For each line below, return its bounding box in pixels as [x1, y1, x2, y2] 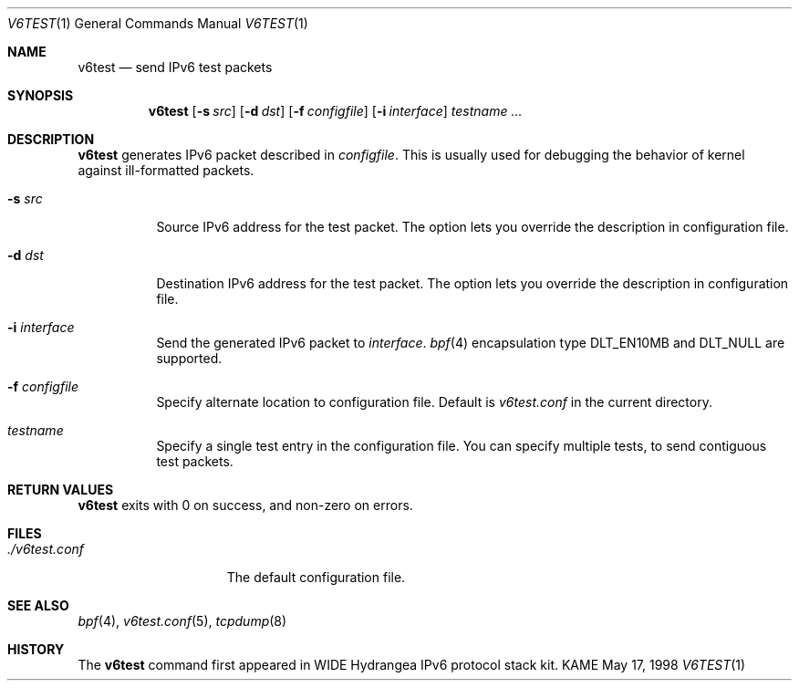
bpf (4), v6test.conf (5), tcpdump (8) [78, 613, 287, 629]
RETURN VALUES [7, 482, 114, 497]
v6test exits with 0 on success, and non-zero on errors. [78, 497, 413, 513]
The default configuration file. [226, 569, 406, 585]
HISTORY [7, 641, 65, 657]
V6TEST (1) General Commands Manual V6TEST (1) [7, 16, 308, 31]
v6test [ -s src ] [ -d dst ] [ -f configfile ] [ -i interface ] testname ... [148, 103, 523, 119]
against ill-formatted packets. [78, 162, 254, 178]
